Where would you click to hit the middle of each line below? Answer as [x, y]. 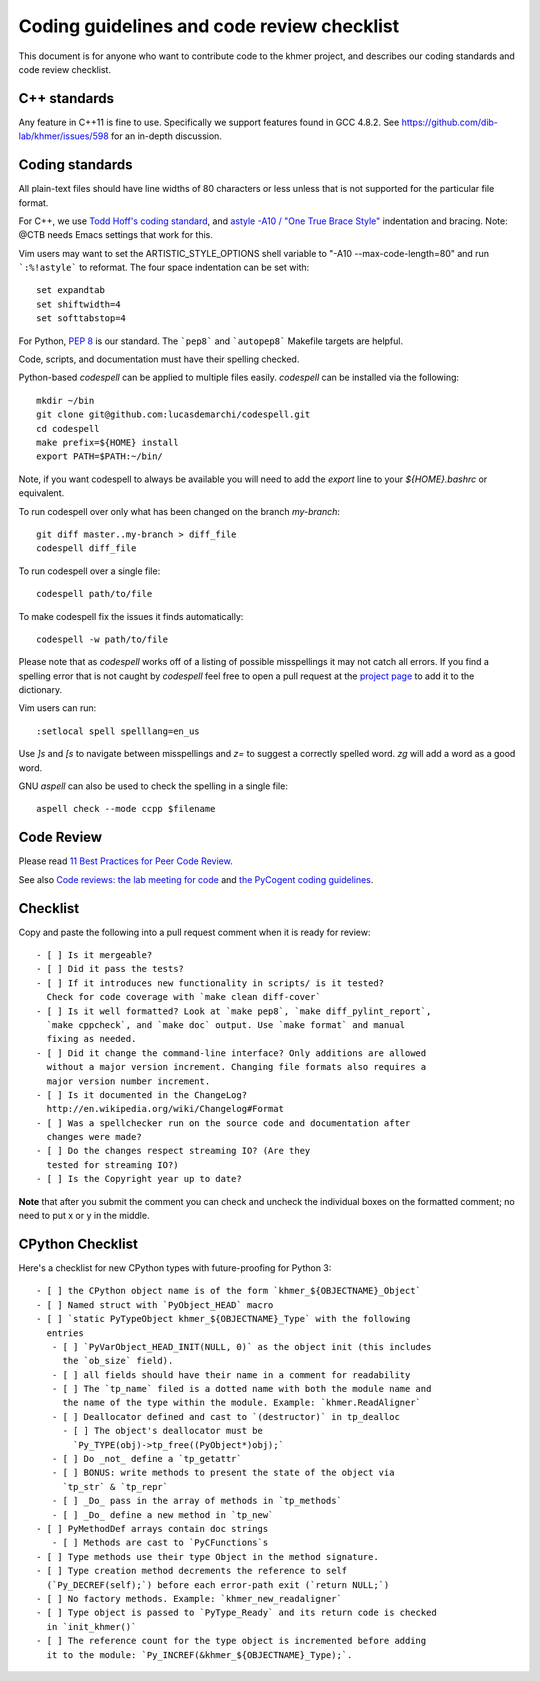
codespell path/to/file [94, 594]
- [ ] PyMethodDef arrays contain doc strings [152, 1528]
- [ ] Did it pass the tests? [110, 969]
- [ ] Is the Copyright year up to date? [139, 1179]
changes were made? [94, 1137]
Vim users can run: [57, 708]
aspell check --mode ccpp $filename [126, 809]
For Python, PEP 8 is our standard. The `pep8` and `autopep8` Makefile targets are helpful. [211, 341]
